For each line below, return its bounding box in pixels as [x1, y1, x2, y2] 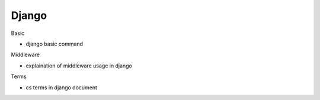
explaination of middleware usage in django [25, 62, 133, 69]
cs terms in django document [25, 83, 98, 91]
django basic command [25, 40, 83, 47]
